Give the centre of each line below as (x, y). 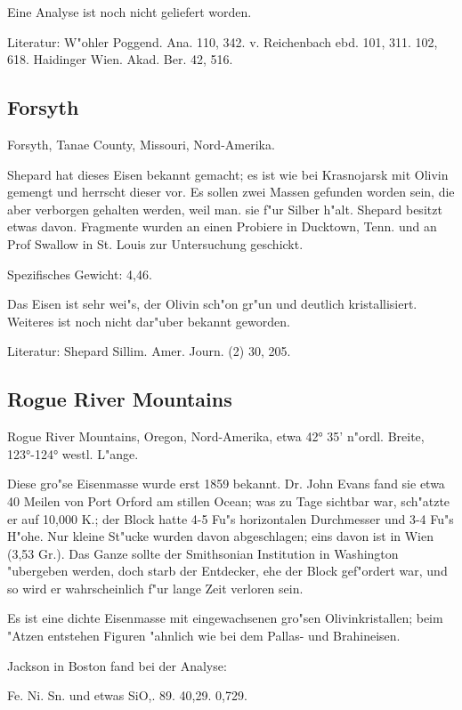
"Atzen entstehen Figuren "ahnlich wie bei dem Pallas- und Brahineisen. (204, 636)
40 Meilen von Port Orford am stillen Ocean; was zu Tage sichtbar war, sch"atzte (229, 500)
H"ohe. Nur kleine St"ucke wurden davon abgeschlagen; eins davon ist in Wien (221, 536)
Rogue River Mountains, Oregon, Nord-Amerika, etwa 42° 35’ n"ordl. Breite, (216, 436)
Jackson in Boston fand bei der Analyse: (117, 665)
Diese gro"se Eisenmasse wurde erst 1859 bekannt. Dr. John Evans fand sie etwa (226, 484)
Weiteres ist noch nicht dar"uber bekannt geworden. (149, 321)
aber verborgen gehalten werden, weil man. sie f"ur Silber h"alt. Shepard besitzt (225, 209)
